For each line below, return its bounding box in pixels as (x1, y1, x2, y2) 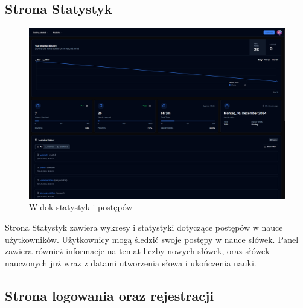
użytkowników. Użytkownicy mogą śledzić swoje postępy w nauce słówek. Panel (5, 233, 299, 245)
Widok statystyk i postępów (29, 201, 133, 213)
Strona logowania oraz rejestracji (5, 286, 214, 304)
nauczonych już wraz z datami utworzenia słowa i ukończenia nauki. (5, 256, 257, 269)
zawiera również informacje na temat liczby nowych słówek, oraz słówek (5, 245, 270, 257)
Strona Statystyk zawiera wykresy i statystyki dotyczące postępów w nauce (5, 220, 283, 233)
